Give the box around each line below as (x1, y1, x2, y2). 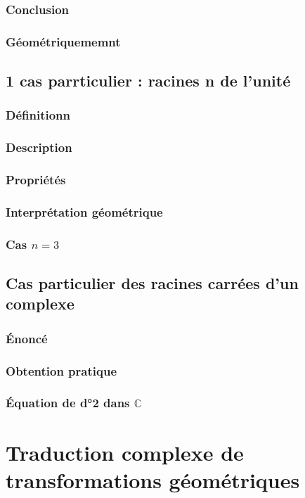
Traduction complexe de (6, 438, 244, 466)
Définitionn (6, 106, 71, 124)
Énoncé (6, 329, 48, 347)
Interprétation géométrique (6, 203, 163, 220)
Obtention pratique (6, 362, 117, 379)
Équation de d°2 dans (6, 394, 130, 411)
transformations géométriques (6, 465, 300, 494)
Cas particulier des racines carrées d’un (6, 272, 299, 294)
